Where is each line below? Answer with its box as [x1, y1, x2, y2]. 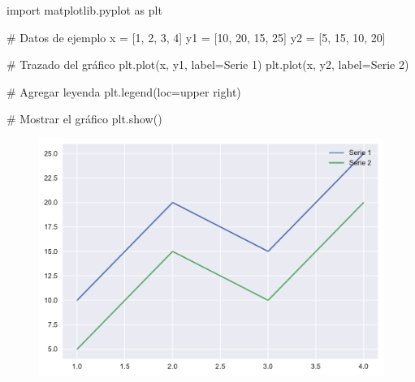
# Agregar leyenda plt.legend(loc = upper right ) [6, 83, 241, 100]
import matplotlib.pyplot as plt [6, 2, 162, 18]
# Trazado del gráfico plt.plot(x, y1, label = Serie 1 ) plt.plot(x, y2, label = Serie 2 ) [6, 56, 409, 73]
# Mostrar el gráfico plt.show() [6, 110, 162, 127]
